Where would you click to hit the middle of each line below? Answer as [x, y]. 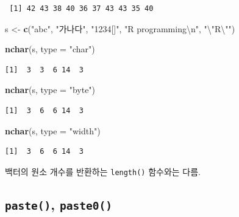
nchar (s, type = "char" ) [50, 49]
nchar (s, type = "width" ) [53, 130]
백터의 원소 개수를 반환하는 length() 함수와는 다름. [103, 171]
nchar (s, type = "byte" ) [50, 90]
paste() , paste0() [59, 204]
